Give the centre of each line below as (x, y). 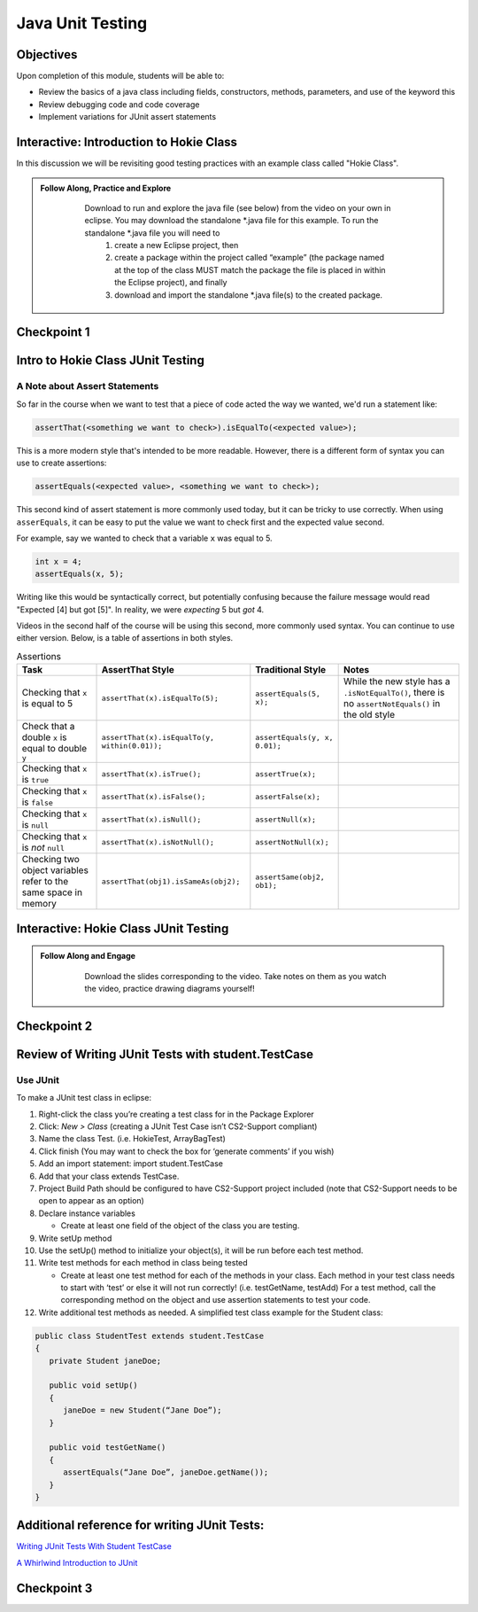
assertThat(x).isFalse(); (154, 796)
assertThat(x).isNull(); (151, 819)
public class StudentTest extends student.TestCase (150, 1336)
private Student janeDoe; (105, 1361)
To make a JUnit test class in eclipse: (84, 1098)
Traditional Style (291, 670)
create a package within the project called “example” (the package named (250, 258)
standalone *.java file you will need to (152, 233)
